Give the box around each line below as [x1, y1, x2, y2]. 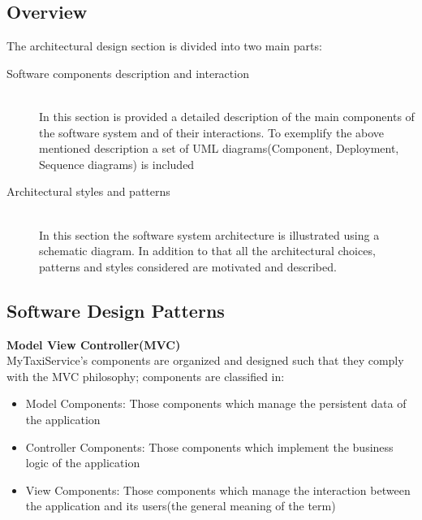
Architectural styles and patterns [6, 183, 170, 200]
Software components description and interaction [6, 64, 249, 81]
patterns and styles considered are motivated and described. [39, 258, 337, 275]
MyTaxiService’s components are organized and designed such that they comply [6, 352, 404, 369]
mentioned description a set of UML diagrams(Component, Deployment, [39, 140, 399, 157]
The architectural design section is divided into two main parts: [6, 37, 322, 54]
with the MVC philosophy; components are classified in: [6, 367, 285, 384]
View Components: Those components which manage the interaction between [25, 481, 411, 498]
